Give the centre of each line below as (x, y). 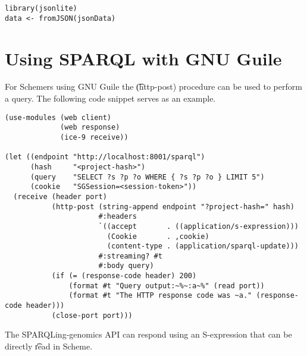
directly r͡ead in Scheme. (49, 346)
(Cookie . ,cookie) (158, 236)
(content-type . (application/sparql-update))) (203, 246)
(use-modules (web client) (58, 117)
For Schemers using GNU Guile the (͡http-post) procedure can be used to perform (153, 86)
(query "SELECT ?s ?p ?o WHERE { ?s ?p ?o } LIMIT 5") (147, 177)
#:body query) (126, 266)
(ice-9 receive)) (94, 137)
